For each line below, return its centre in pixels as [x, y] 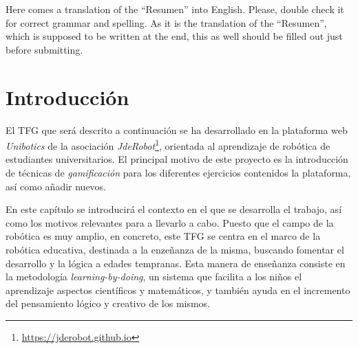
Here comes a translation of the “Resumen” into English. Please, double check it [175, 9]
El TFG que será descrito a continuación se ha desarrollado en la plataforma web [177, 130]
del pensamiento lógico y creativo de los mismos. [108, 303]
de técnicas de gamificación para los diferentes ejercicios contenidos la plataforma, [178, 172]
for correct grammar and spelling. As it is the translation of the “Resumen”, [166, 22]
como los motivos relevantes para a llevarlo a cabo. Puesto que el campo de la [170, 222]
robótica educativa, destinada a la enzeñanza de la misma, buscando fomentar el [175, 249]
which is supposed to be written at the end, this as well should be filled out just [174, 36]
